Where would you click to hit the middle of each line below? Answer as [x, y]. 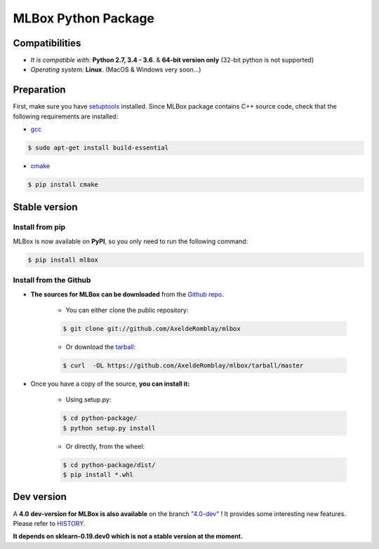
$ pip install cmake [63, 185]
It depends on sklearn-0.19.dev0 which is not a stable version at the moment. [128, 536]
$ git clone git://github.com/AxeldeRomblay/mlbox [152, 328]
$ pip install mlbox [63, 260]
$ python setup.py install [109, 428]
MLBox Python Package [84, 18]
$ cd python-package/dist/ [109, 465]
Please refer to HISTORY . [49, 523]
